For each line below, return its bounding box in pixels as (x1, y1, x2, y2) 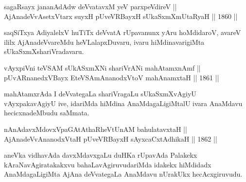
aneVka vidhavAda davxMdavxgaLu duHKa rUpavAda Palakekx (4, 150, 197, 160)
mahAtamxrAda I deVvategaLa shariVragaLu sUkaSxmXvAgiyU (4, 89, 196, 99)
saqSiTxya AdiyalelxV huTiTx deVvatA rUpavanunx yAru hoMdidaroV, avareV (4, 27, 241, 37)
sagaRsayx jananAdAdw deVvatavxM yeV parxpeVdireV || (4, 1, 177, 11)
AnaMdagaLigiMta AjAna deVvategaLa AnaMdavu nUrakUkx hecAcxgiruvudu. (4, 169, 243, 179)
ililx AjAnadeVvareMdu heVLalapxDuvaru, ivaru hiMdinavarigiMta (4, 36, 205, 47)
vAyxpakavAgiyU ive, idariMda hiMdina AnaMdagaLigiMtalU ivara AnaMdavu (4, 98, 243, 108)
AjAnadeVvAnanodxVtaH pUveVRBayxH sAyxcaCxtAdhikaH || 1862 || (4, 133, 217, 144)
